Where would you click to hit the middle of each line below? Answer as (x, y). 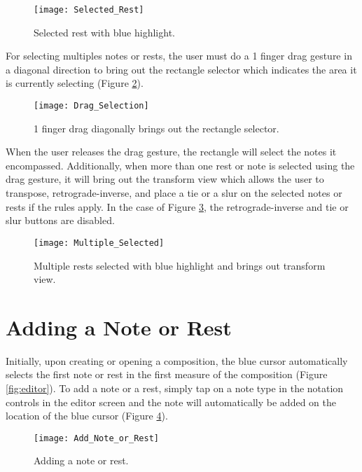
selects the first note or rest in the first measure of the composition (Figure (167, 374)
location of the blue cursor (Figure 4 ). (87, 416)
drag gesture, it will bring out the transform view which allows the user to (165, 179)
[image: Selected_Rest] (89, 10)
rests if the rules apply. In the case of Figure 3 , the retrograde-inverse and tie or (177, 206)
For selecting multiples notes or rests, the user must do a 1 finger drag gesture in (179, 56)
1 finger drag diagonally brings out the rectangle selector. (156, 128)
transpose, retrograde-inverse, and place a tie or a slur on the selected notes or (174, 193)
